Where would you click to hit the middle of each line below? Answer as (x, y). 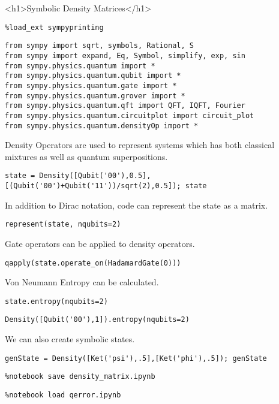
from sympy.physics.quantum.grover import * (95, 96)
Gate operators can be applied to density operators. (100, 243)
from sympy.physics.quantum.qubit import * (93, 76)
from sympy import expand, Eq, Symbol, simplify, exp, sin (125, 55)
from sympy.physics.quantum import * (80, 66)
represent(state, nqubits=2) (63, 224)
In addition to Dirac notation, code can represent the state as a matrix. (136, 205)
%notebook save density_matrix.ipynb (80, 377)
